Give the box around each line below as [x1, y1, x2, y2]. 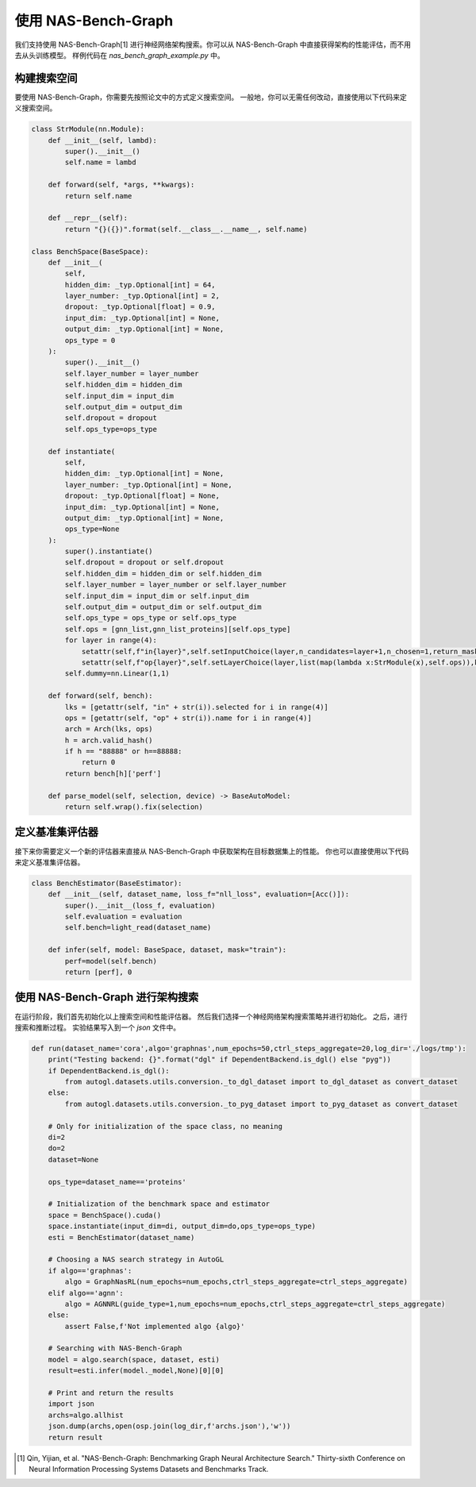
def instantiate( [48, 447, 116, 456]
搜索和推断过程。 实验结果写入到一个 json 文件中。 [14, 1023, 181, 1032]
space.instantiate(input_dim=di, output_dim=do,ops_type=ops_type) [48, 1222, 317, 1231]
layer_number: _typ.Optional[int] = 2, [64, 291, 220, 301]
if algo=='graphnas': [48, 1266, 132, 1275]
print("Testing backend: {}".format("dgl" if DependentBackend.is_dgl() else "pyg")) [48, 1055, 392, 1064]
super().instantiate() [64, 547, 154, 556]
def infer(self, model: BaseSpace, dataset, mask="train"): [48, 946, 287, 954]
